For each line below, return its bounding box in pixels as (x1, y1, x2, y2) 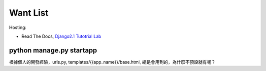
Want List (9, 7, 49, 18)
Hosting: (9, 24, 27, 30)
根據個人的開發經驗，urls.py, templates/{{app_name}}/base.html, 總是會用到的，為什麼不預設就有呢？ (9, 59, 216, 65)
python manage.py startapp (9, 46, 97, 54)
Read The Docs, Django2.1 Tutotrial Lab (21, 33, 101, 39)
